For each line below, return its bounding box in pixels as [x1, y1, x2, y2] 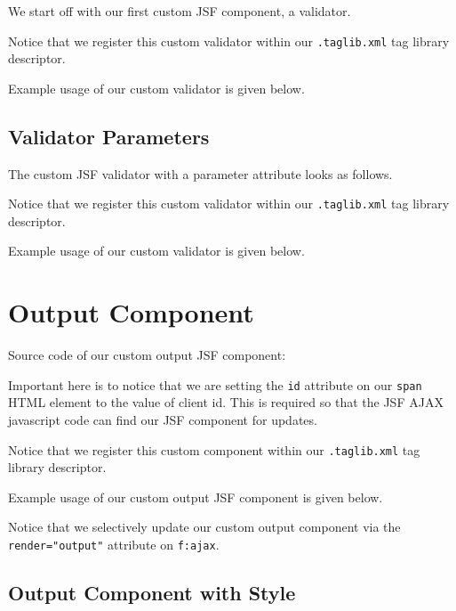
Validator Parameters [8, 122, 210, 150]
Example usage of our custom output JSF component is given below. [8, 487, 383, 506]
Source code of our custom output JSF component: [8, 346, 286, 364]
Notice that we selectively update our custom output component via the [8, 517, 401, 536]
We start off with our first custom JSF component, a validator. [8, 2, 351, 20]
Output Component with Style [8, 579, 296, 607]
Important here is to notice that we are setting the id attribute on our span [8, 375, 422, 394]
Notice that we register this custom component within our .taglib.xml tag [8, 440, 420, 459]
